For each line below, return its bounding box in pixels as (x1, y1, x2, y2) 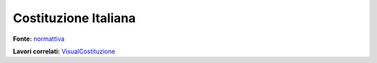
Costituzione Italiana (13, 10, 136, 26)
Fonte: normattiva (13, 35, 65, 43)
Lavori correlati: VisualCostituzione (13, 47, 115, 55)
